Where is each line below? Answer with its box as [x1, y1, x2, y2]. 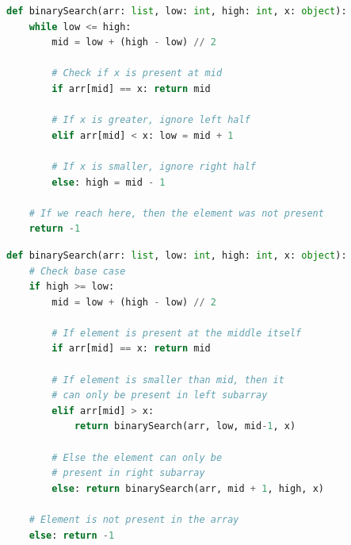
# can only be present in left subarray [52, 390, 268, 401]
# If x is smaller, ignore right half [52, 160, 256, 172]
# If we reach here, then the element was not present [29, 207, 324, 219]
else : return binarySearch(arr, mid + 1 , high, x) [52, 482, 324, 494]
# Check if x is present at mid [52, 67, 223, 79]
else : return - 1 [29, 529, 115, 541]
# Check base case [29, 265, 126, 277]
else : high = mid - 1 [52, 176, 166, 188]
